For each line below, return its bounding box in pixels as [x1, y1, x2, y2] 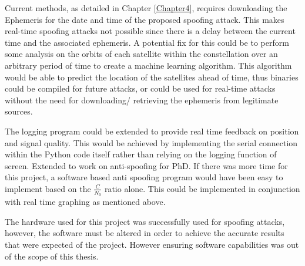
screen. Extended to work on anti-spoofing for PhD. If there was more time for [5, 159, 288, 171]
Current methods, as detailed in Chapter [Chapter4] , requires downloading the [5, 2, 287, 14]
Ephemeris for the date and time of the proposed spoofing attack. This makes [5, 13, 284, 25]
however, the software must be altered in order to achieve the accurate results [5, 227, 284, 239]
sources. [5, 105, 33, 117]
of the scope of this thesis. [5, 250, 99, 262]
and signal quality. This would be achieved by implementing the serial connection [5, 136, 298, 149]
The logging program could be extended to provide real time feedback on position [5, 124, 299, 137]
